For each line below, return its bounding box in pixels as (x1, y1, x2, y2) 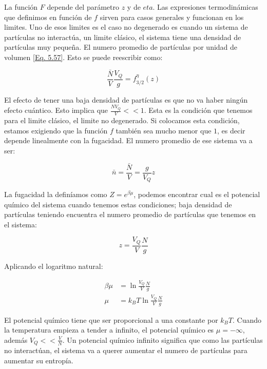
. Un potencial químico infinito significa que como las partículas (62, 334, 263, 345)
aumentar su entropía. (4, 355, 73, 365)
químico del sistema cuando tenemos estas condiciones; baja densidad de (4, 199, 232, 209)
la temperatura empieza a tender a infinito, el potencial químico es (4, 324, 214, 335)
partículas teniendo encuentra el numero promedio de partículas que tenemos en (4, 209, 256, 220)
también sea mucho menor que (116, 125, 212, 135)
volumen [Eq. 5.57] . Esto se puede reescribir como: (4, 51, 163, 62)
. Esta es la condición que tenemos (144, 105, 253, 115)
